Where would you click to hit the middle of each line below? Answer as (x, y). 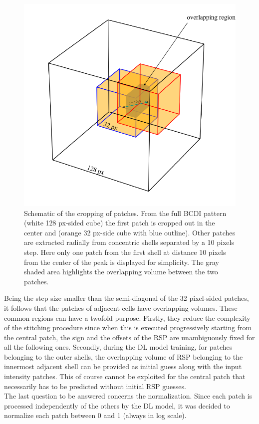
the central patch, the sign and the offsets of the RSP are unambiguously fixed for (129, 337)
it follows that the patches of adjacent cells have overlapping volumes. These (121, 308)
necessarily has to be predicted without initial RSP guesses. (95, 386)
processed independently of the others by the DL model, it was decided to (117, 405)
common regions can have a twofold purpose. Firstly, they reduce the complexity (127, 318)
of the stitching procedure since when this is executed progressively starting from (128, 327)
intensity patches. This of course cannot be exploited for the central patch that (125, 376)
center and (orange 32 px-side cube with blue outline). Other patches (129, 232)
